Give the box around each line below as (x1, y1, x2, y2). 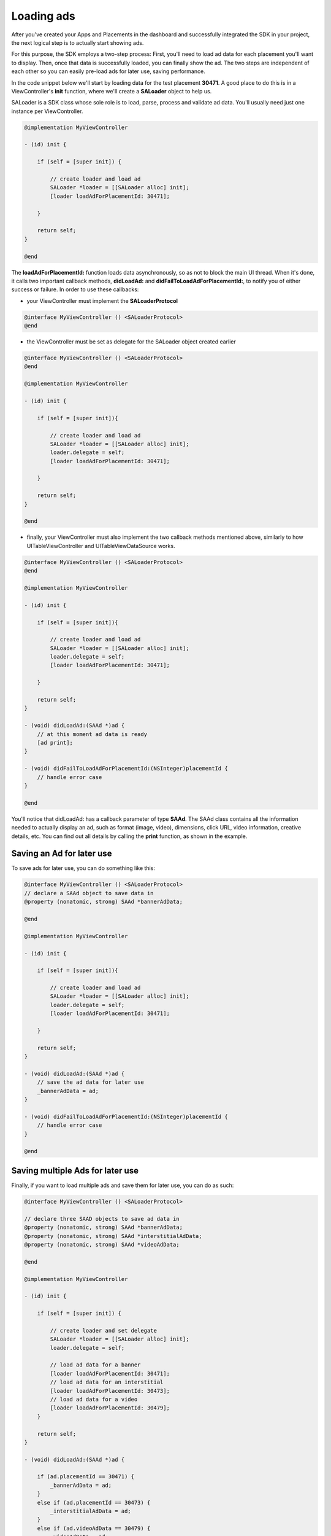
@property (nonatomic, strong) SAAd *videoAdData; (24, 1241, 180, 1248)
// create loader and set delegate (50, 1327, 158, 1334)
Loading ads (11, 9, 76, 23)
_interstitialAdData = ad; (50, 1508, 131, 1514)
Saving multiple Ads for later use (11, 1165, 139, 1176)
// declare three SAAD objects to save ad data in (24, 1215, 180, 1222)
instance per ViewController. (11, 108, 83, 115)
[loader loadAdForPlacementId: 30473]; (50, 1387, 170, 1394)
